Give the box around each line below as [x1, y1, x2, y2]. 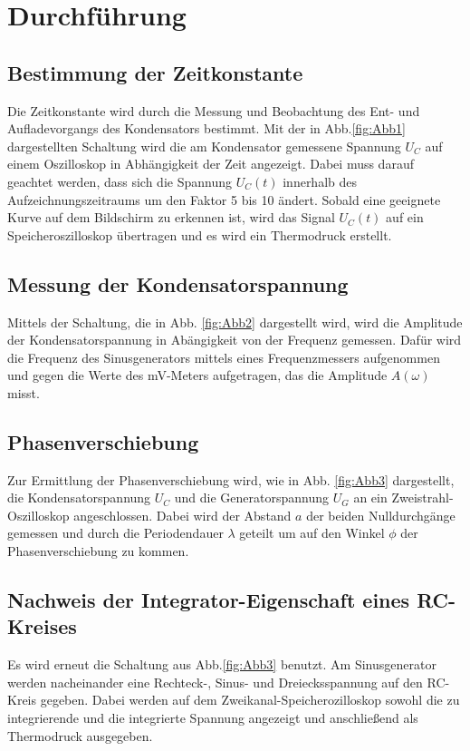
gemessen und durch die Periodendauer [7, 523, 224, 542]
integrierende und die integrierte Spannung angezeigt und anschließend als [7, 708, 418, 727]
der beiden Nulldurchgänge [306, 505, 456, 524]
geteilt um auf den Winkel [239, 523, 385, 542]
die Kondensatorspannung [7, 488, 151, 507]
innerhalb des [283, 171, 358, 190]
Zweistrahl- [391, 488, 454, 507]
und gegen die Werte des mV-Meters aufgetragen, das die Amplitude [7, 366, 388, 385]
